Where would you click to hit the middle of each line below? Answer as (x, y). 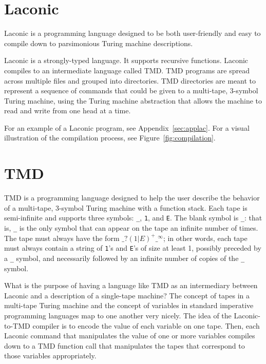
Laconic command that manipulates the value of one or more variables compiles (130, 336)
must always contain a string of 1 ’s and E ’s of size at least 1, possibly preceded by (133, 248)
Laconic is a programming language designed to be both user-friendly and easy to (132, 33)
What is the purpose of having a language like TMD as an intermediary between (131, 285)
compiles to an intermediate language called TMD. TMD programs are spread (127, 70)
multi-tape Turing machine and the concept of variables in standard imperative (129, 305)
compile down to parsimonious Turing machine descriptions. (99, 43)
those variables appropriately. (50, 356)
